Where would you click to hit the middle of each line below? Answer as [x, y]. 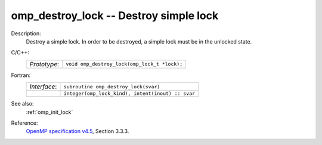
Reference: [24, 123]
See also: [22, 104]
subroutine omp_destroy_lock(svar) [112, 87]
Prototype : [44, 64]
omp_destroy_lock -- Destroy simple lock [115, 16]
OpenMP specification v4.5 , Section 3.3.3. [78, 131]
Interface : [43, 87]
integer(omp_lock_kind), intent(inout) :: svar [129, 93]
